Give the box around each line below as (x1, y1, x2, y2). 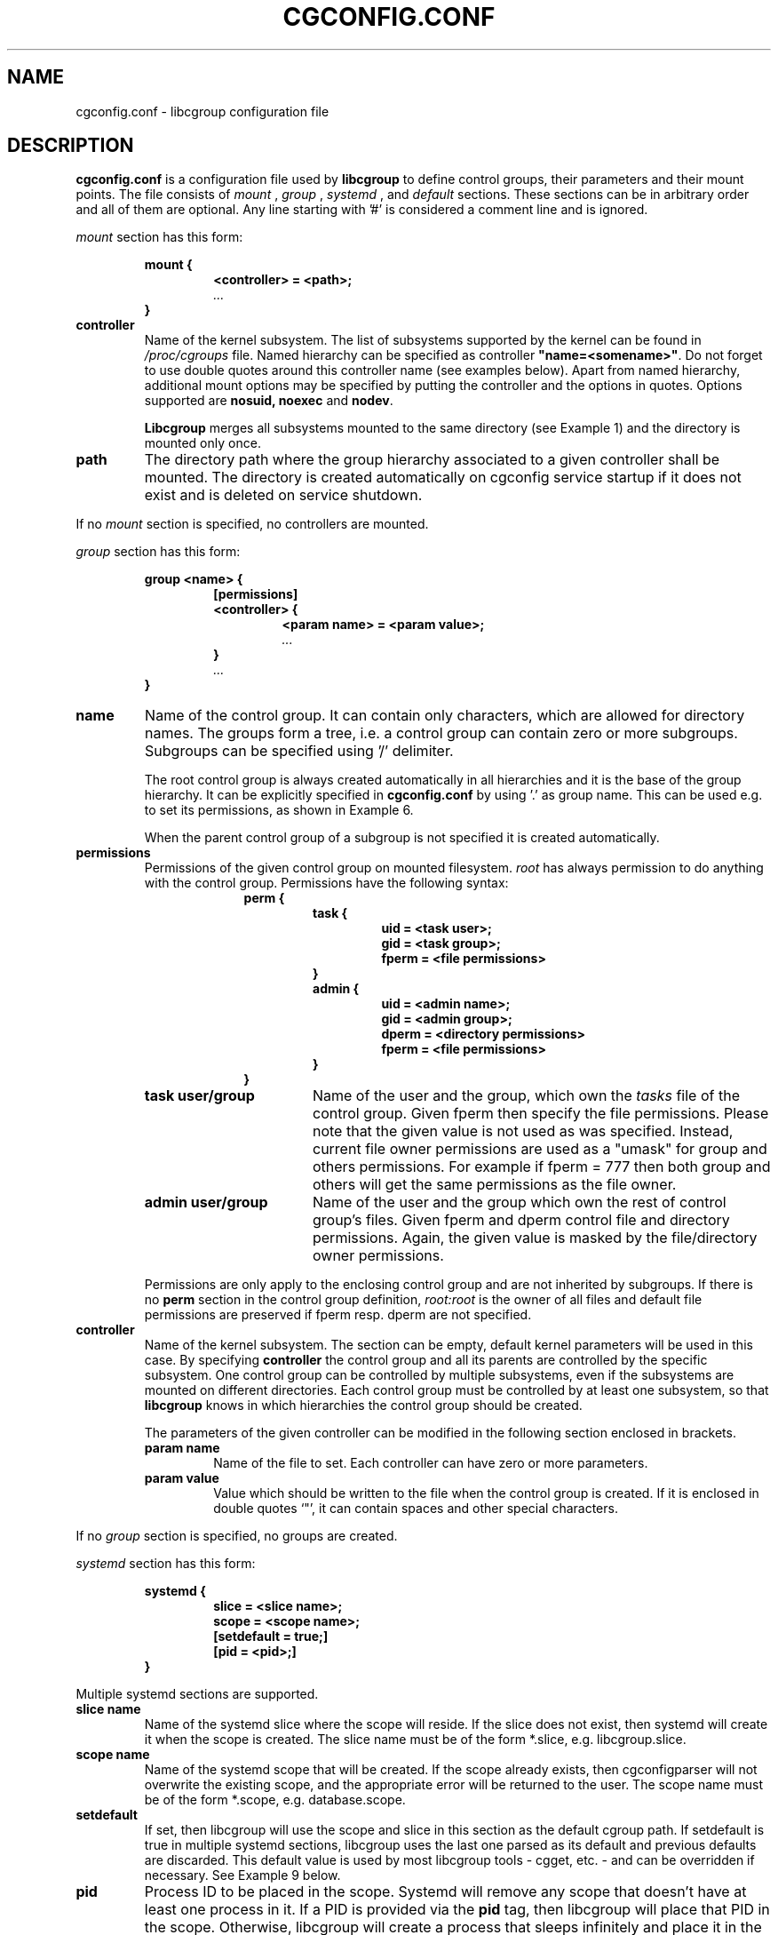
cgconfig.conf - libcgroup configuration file (75, 103, 329, 119)
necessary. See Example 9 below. (144, 1867, 341, 1883)
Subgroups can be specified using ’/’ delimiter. (145, 742, 454, 760)
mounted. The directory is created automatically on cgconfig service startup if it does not (144, 468, 742, 487)
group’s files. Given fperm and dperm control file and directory (312, 1211, 730, 1230)
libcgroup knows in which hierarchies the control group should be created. (144, 1397, 583, 1413)
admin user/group (144, 1193, 268, 1212)
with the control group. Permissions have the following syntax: (144, 875, 509, 891)
